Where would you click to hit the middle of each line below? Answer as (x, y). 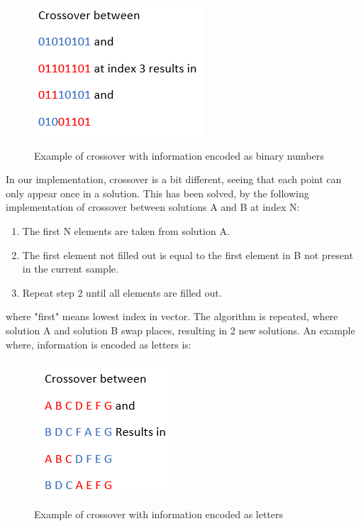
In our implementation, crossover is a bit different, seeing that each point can (174, 179)
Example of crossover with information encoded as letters (159, 514)
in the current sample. (70, 269)
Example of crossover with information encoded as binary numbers (179, 155)
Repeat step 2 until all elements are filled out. (122, 292)
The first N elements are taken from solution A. (126, 230)
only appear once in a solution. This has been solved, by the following (157, 193)
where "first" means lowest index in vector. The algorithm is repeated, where (172, 316)
